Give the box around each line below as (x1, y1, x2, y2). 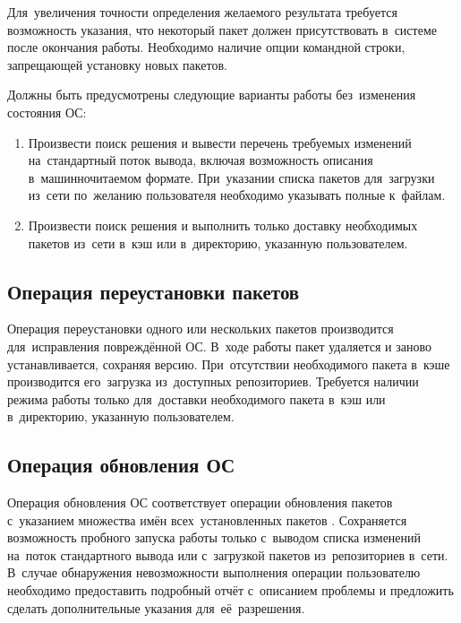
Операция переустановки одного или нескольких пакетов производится (7, 319, 394, 338)
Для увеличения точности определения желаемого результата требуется (7, 3, 397, 21)
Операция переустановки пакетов (7, 277, 300, 305)
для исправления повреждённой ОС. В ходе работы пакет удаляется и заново (7, 336, 431, 355)
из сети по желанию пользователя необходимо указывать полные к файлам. (28, 186, 446, 204)
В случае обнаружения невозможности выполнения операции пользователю (7, 563, 421, 582)
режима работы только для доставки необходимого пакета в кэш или (7, 389, 386, 408)
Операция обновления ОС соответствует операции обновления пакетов (7, 493, 393, 512)
